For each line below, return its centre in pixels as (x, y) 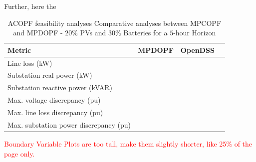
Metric (19, 50)
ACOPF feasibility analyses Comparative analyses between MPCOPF (115, 23)
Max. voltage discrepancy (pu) (54, 100)
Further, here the (30, 6)
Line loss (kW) (30, 63)
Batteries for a (145, 33)
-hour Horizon (195, 33)
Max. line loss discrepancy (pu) (55, 112)
